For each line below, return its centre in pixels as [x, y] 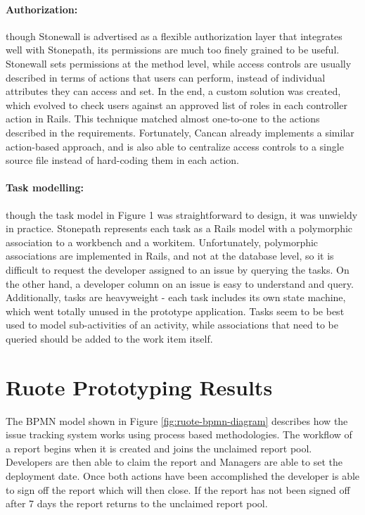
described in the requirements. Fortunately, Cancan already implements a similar [180, 132]
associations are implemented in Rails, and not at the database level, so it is [170, 256]
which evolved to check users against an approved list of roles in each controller [177, 104]
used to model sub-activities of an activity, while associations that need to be [172, 325]
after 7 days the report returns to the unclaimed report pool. [137, 503]
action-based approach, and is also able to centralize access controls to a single [175, 146]
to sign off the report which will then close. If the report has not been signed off [178, 489]
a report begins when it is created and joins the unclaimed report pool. [159, 448]
